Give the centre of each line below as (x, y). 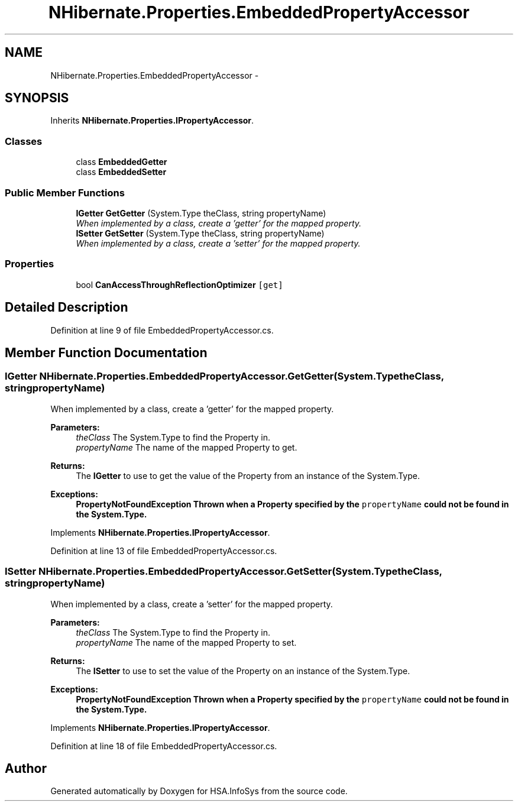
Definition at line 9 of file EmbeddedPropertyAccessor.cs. (162, 330)
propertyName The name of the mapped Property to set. (186, 642)
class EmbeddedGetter (122, 162)
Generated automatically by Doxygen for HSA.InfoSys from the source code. (199, 791)
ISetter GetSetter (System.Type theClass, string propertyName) (200, 233)
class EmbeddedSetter (121, 172)
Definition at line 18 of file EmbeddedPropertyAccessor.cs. (164, 746)
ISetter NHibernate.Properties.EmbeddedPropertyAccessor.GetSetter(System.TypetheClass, (224, 572)
